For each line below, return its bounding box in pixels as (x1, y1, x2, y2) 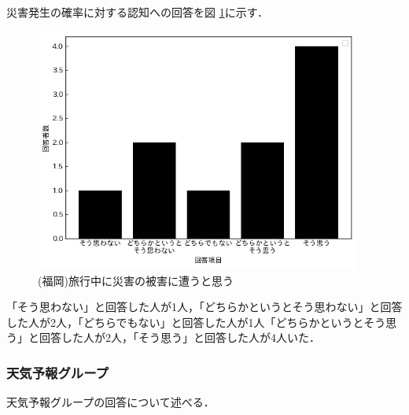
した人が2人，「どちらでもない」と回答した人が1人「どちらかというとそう (6, 313, 386, 330)
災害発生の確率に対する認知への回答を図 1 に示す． (6, 4, 269, 20)
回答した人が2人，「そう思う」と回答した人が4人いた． (39, 329, 320, 346)
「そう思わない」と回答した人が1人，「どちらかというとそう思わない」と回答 (6, 298, 403, 315)
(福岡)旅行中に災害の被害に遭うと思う (38, 272, 234, 288)
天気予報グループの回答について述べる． (6, 394, 215, 410)
